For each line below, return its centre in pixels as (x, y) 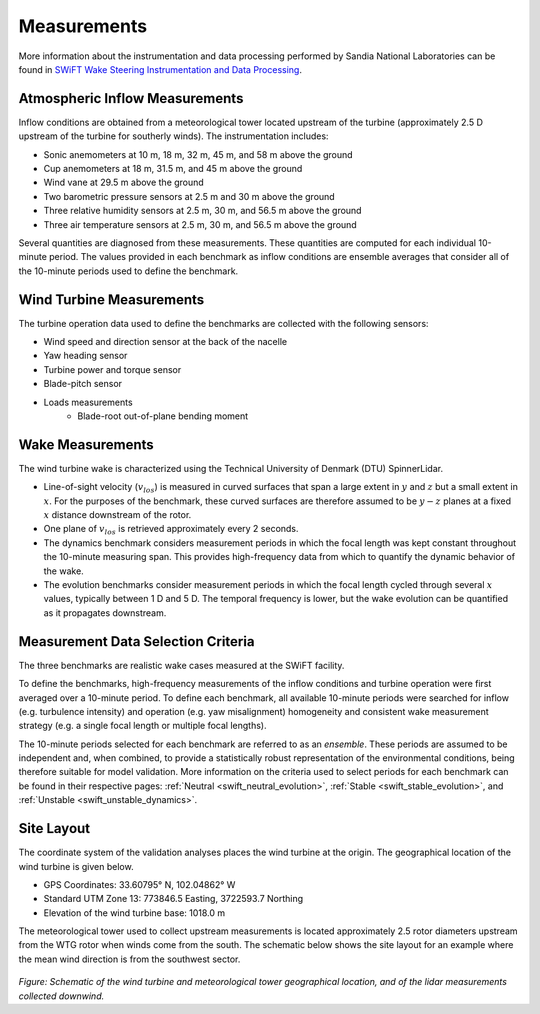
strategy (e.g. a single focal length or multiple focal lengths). (142, 726)
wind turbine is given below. (76, 866)
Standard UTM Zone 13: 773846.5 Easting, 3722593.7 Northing (173, 899)
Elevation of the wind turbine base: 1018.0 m (134, 912)
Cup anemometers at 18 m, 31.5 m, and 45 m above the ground (173, 169)
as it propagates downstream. (105, 612)
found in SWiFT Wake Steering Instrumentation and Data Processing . (160, 69)
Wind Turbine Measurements (111, 299)
